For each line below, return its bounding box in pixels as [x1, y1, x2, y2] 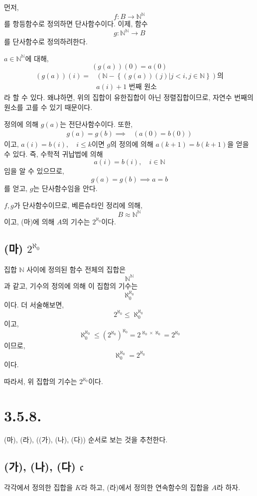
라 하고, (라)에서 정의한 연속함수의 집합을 [81, 482, 209, 492]
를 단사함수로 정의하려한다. [4, 36, 88, 47]
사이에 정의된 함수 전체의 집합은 [26, 264, 126, 274]
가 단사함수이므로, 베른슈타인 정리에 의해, [13, 199, 143, 210]
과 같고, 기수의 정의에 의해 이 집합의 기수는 [4, 280, 138, 291]
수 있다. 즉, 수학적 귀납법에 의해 [4, 148, 103, 159]
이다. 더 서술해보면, [4, 299, 64, 309]
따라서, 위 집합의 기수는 [4, 376, 77, 386]
